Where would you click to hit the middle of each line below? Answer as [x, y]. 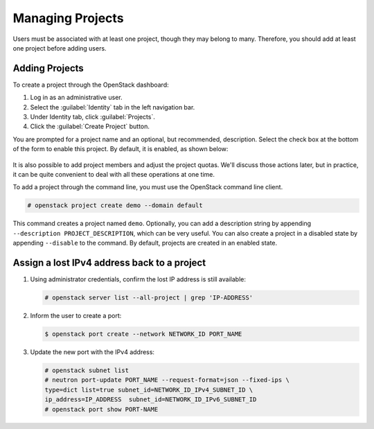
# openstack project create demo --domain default [115, 205]
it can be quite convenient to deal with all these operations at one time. [114, 174]
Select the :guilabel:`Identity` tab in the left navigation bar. [113, 107]
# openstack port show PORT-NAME [101, 409]
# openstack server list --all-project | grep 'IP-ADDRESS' [149, 298]
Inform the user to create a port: [76, 315]
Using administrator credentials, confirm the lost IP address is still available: [138, 279]
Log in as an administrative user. [76, 98]
